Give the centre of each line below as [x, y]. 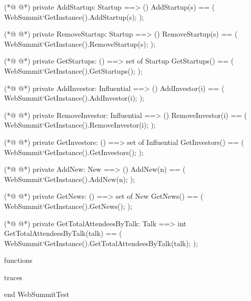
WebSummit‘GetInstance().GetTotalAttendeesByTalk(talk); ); [101, 243]
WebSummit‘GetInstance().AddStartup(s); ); [74, 17]
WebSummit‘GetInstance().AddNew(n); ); [69, 179]
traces [13, 277]
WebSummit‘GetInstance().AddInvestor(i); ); [74, 98]
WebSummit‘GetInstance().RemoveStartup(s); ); [80, 43]
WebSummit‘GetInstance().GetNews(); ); [68, 206]
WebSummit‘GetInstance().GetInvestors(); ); [74, 152]
